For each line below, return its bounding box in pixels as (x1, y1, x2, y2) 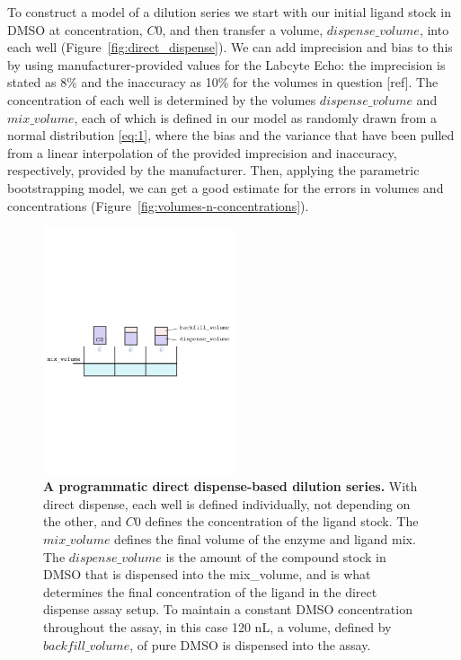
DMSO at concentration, (7, 20, 143, 39)
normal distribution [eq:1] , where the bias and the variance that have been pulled (7, 126, 455, 145)
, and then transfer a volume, (162, 20, 324, 39)
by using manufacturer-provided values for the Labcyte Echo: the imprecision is (7, 55, 446, 74)
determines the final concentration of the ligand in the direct (43, 582, 377, 601)
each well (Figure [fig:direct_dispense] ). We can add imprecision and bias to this (7, 38, 453, 57)
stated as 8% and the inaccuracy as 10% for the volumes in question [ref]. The (7, 73, 439, 92)
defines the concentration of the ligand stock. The (145, 512, 419, 531)
